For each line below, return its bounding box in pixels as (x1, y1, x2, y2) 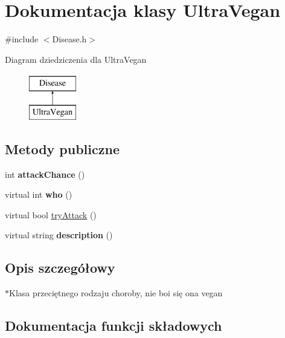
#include (5, 33, 39, 45)
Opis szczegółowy (5, 258, 115, 277)
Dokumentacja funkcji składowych (5, 316, 222, 335)
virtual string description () (5, 229, 113, 241)
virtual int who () (5, 188, 72, 201)
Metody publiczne (5, 139, 120, 158)
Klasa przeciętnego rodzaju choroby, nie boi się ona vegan (9, 287, 223, 299)
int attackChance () (5, 167, 85, 180)
